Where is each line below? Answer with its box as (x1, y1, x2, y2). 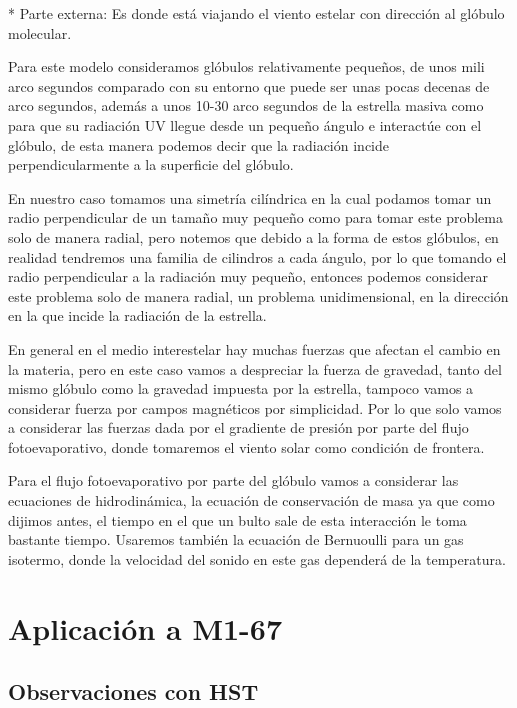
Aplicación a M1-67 (8, 607, 282, 648)
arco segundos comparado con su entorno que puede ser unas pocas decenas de (8, 75, 490, 96)
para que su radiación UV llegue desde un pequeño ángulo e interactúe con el (8, 114, 482, 135)
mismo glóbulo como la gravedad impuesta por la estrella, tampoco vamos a (8, 378, 474, 399)
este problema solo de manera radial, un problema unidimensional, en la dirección (8, 285, 509, 306)
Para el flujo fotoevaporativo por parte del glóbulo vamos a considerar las (8, 470, 459, 491)
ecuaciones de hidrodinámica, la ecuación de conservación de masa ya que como (8, 490, 495, 511)
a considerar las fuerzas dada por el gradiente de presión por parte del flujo (8, 417, 469, 438)
